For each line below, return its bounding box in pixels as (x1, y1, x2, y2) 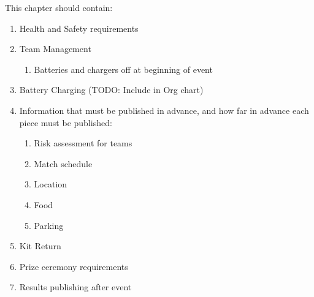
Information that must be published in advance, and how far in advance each (19, 103, 309, 116)
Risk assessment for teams (34, 137, 132, 149)
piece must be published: (19, 116, 112, 129)
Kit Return (19, 239, 61, 252)
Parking (34, 219, 64, 231)
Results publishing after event (19, 280, 132, 293)
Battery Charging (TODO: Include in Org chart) (19, 83, 204, 96)
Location (34, 178, 67, 190)
